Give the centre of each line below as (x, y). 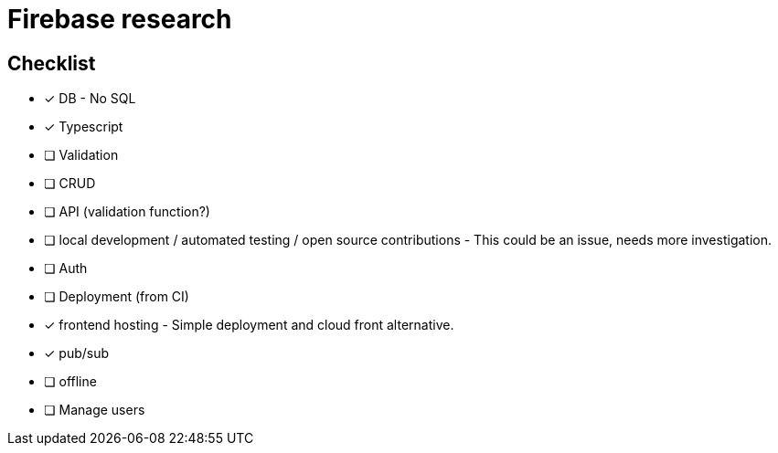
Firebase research (120, 19)
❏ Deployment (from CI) (117, 297)
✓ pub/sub (77, 353)
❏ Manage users (95, 410)
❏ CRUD (70, 184)
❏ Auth (66, 269)
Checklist (52, 63)
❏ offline (70, 382)
